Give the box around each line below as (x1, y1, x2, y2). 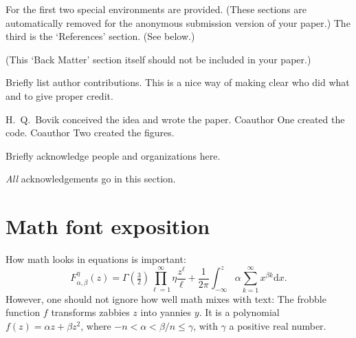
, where (80, 318, 111, 332)
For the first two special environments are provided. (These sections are (5, 2, 307, 16)
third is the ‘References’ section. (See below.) (5, 29, 195, 43)
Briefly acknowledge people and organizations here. (5, 148, 221, 162)
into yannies (140, 305, 192, 319)
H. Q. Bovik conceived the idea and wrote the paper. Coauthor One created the (5, 112, 345, 126)
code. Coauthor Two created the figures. (5, 125, 175, 140)
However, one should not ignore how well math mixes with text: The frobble (5, 291, 326, 306)
